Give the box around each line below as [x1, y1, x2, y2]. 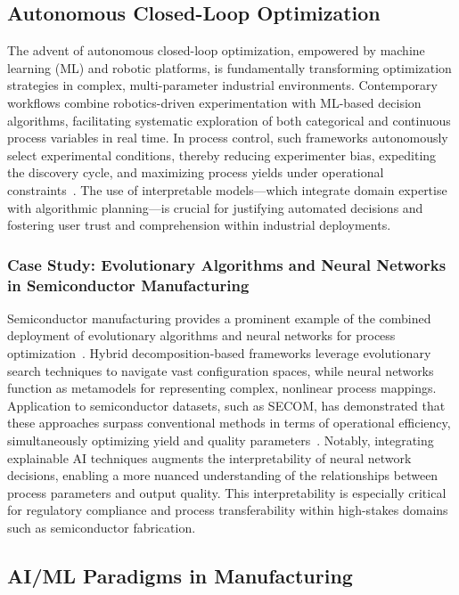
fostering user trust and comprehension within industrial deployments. [7, 216, 391, 234]
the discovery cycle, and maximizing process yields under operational [7, 163, 384, 182]
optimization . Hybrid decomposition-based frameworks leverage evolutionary [7, 344, 431, 363]
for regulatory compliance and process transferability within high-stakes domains [7, 501, 448, 519]
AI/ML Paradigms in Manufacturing [7, 561, 353, 589]
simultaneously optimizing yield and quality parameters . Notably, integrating [7, 431, 434, 450]
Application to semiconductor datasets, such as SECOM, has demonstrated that [7, 395, 446, 414]
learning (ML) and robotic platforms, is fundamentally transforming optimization [7, 58, 452, 77]
